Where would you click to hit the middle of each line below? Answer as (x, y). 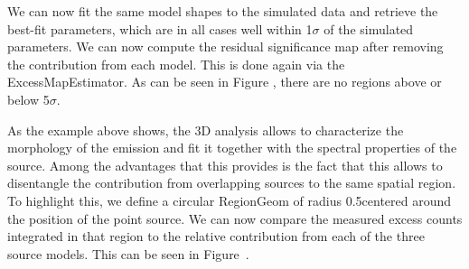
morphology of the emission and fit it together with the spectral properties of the (232, 148)
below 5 (28, 99)
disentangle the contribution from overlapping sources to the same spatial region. (232, 183)
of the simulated (369, 28)
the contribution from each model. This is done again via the (176, 64)
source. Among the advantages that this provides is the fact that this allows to (225, 165)
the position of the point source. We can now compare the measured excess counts (235, 218)
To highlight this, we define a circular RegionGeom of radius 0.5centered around (230, 200)
